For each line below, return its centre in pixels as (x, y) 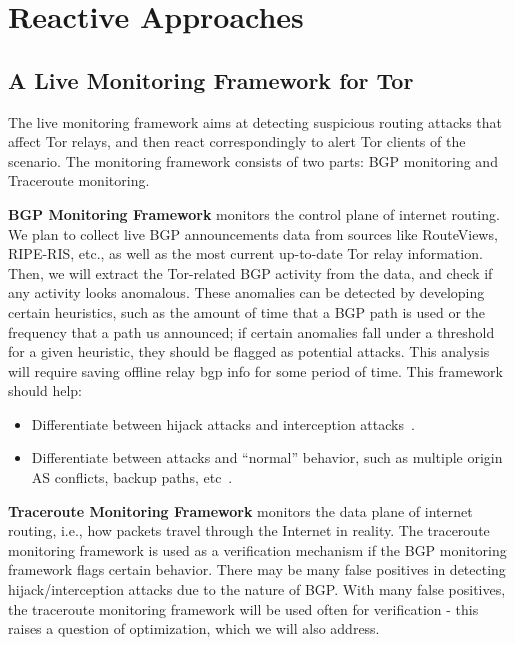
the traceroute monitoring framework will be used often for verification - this (243, 608)
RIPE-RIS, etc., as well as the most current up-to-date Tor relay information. (245, 253)
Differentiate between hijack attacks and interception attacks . (223, 423)
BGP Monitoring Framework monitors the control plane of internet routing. (254, 213)
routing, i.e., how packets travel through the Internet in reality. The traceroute (249, 530)
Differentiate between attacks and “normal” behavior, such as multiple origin (267, 457)
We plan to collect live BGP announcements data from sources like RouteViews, (253, 233)
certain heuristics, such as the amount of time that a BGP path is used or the (247, 311)
